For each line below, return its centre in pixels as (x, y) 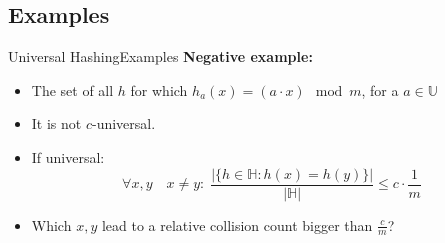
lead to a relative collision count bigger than (237, 224)
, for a (380, 89)
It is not (56, 123)
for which (159, 89)
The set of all (72, 89)
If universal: (68, 156)
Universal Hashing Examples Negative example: (160, 56)
